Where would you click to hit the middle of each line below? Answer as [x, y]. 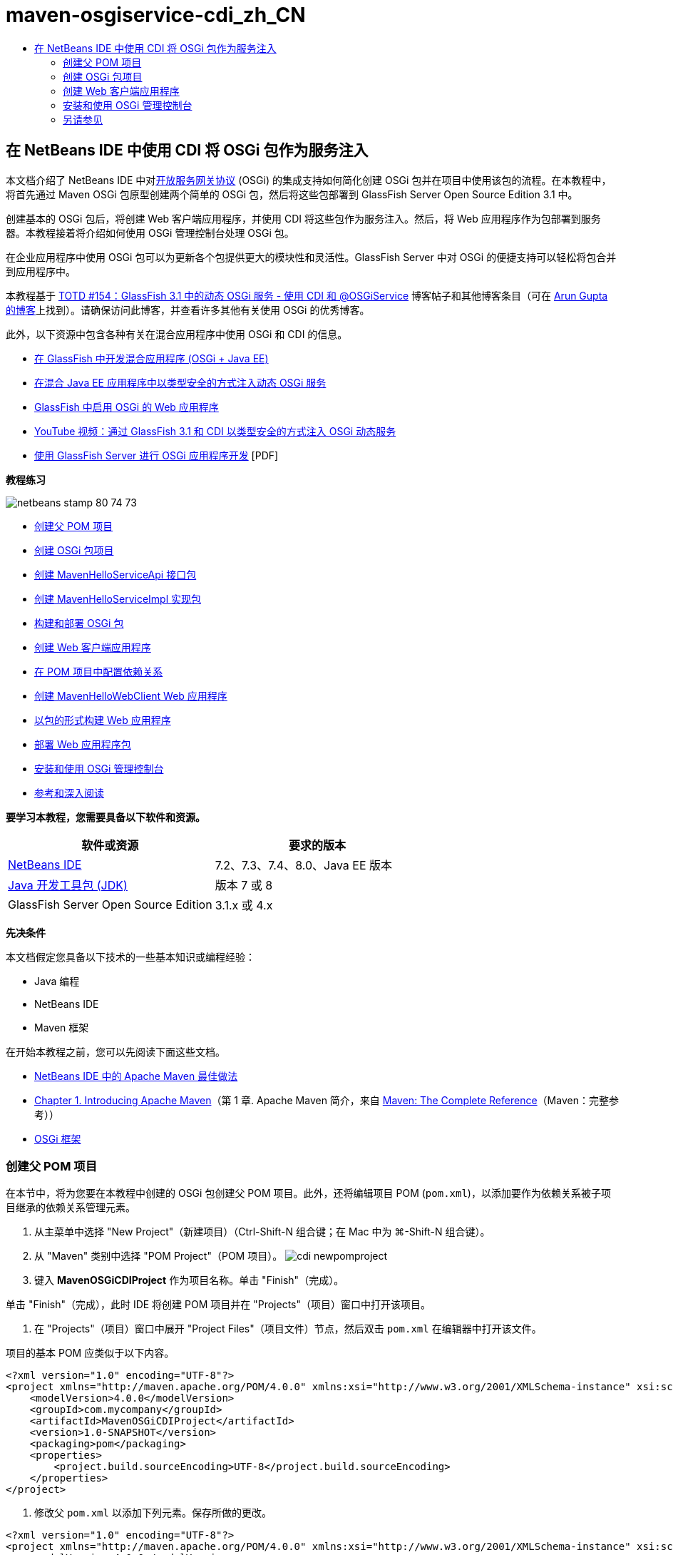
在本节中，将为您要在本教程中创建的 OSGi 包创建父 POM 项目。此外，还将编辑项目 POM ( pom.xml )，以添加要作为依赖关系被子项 [308, 1193]
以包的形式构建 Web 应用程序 [103, 720]
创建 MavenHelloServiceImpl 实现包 [118, 598]
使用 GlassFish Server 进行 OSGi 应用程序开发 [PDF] [156, 455]
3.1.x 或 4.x [244, 905]
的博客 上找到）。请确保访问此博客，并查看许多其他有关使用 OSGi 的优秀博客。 [188, 310]
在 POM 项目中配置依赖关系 [99, 671]
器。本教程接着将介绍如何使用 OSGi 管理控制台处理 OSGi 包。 [150, 233]
